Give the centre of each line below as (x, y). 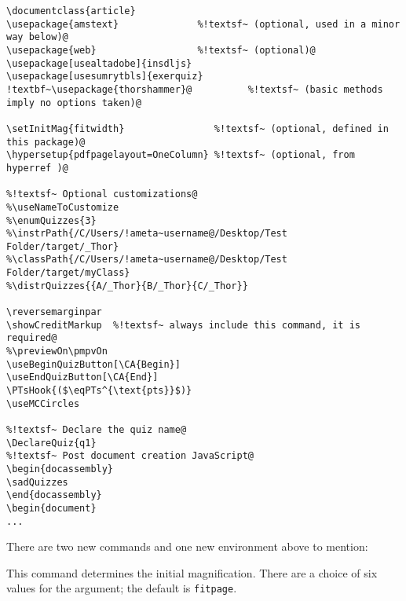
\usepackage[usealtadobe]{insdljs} (99, 63)
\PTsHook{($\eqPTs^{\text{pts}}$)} (99, 391)
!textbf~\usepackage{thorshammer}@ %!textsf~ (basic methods (195, 89)
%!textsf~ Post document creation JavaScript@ (130, 456)
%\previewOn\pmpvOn (57, 352)
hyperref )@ (37, 168)
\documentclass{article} (71, 11)
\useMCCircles (43, 403)
